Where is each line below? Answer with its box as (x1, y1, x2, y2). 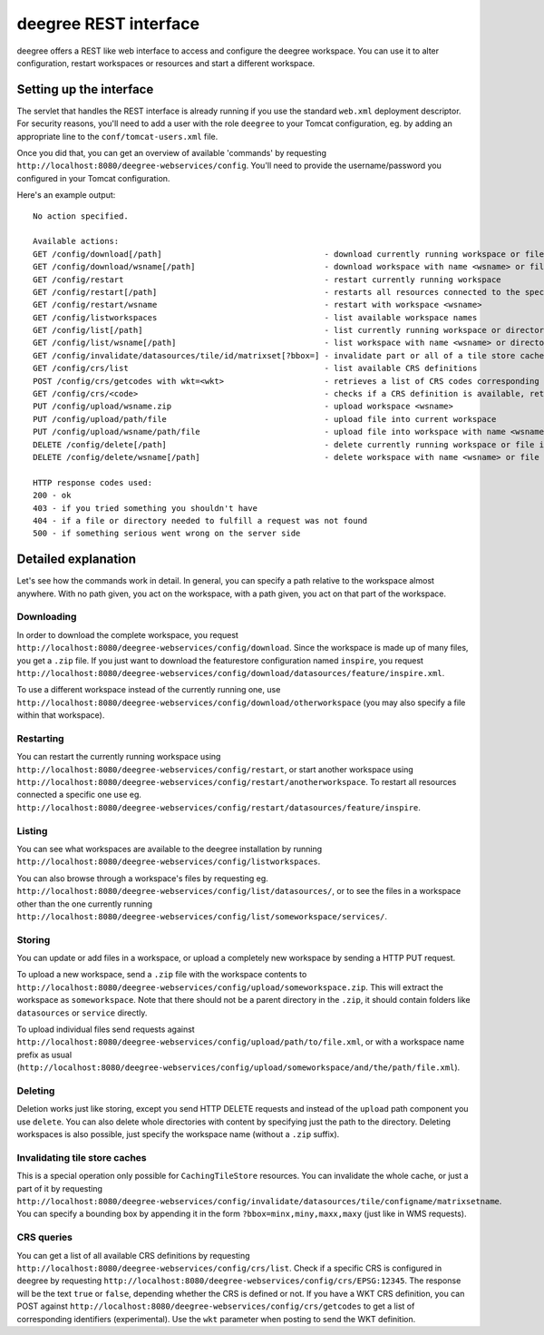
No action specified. (33, 211, 129, 221)
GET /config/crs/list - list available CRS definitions (33, 363, 478, 374)
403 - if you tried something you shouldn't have (33, 503, 258, 513)
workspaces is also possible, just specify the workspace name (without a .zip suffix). (16, 1129, 340, 1140)
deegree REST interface (16, 14, 199, 34)
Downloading (16, 611, 77, 623)
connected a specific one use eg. (16, 790, 142, 800)
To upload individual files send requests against (16, 1024, 195, 1035)
